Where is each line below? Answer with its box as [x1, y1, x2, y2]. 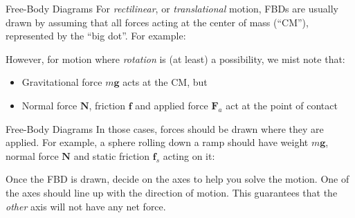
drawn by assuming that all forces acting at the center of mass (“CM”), [6, 15, 309, 29]
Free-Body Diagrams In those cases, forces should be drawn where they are [6, 121, 324, 136]
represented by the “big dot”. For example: [6, 28, 186, 43]
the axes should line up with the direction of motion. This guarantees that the [6, 185, 338, 199]
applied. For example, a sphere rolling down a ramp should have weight [6, 135, 309, 149]
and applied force [135, 98, 208, 112]
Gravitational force [21, 75, 102, 89]
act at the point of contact [226, 98, 338, 112]
